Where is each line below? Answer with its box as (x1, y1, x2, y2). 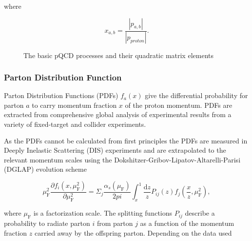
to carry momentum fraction (32, 100, 117, 110)
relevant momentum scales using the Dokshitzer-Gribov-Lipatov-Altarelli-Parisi (4, 154, 241, 164)
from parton (97, 218, 133, 228)
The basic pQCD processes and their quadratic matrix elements (23, 50, 213, 60)
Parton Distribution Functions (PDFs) (4, 90, 118, 100)
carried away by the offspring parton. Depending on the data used (34, 227, 232, 238)
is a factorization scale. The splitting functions (33, 208, 173, 218)
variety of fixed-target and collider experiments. (4, 119, 146, 129)
